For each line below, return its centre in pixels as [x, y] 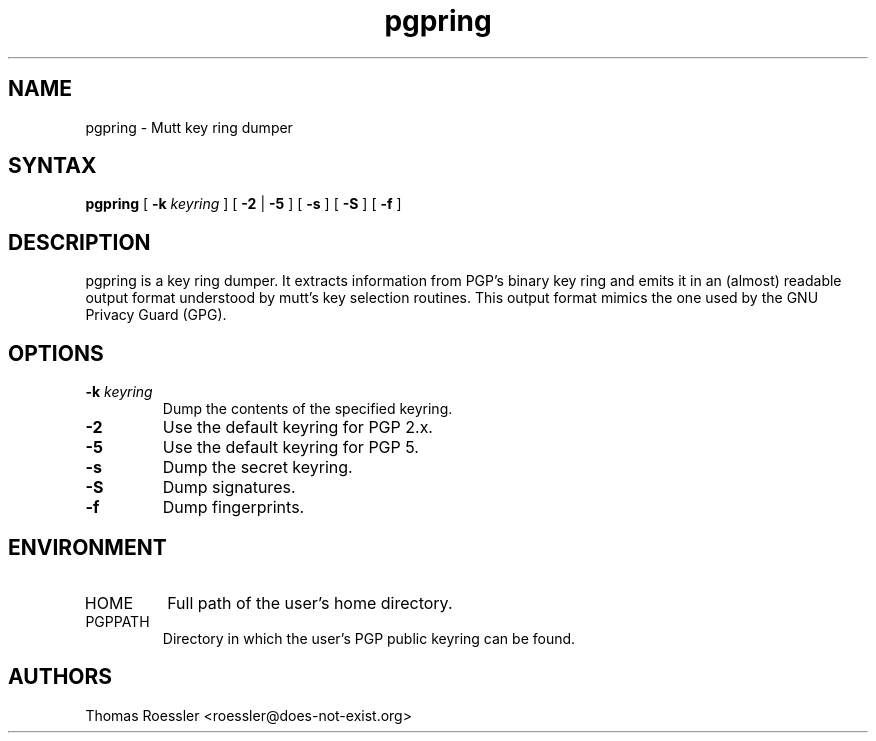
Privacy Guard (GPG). [156, 315]
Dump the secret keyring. [257, 467]
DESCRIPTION [79, 242]
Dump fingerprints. [233, 507]
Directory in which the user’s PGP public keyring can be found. [369, 638]
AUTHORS [60, 677]
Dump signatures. [229, 487]
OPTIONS [56, 353]
